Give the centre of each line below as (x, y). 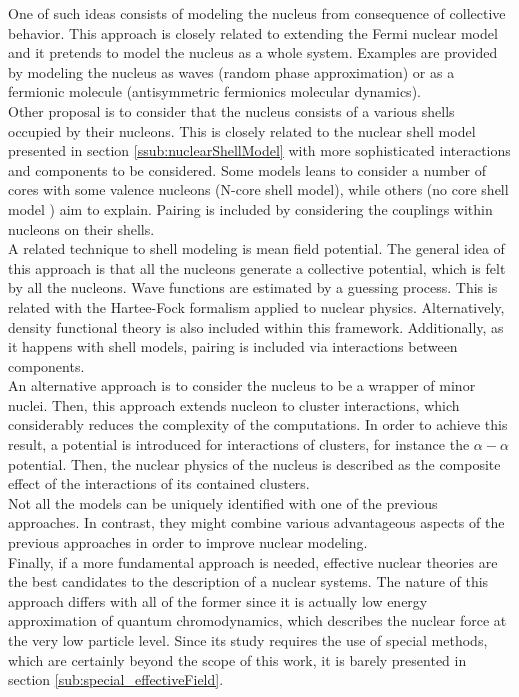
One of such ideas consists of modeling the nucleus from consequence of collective (257, 13)
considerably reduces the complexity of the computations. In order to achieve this (258, 424)
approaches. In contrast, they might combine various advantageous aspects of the (256, 522)
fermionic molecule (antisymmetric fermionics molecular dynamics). (214, 91)
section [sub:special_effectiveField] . (116, 679)
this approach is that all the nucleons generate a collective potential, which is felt (257, 267)
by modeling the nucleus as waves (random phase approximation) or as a (231, 71)
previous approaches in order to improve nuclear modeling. (188, 542)
